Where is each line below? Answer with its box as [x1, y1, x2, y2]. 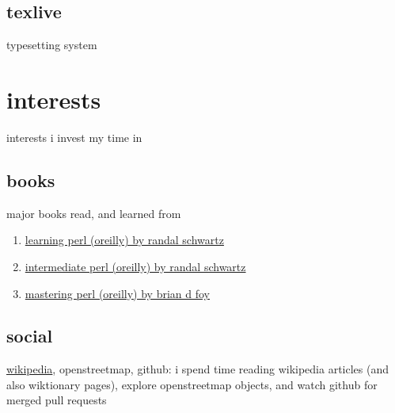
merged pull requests [6, 392, 107, 408]
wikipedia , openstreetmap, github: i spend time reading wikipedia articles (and [6, 361, 389, 377]
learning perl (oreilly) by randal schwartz [25, 231, 224, 248]
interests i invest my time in [6, 128, 142, 145]
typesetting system [6, 36, 97, 53]
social [6, 323, 53, 348]
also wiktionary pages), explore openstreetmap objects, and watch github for [6, 376, 378, 392]
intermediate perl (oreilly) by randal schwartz [25, 258, 246, 274]
